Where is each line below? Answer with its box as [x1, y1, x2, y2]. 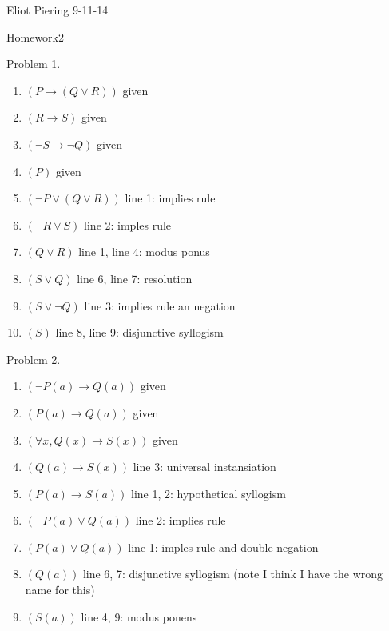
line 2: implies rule [135, 512, 226, 529]
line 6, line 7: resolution [77, 270, 193, 286]
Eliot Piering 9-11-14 [6, 2, 109, 18]
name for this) [25, 581, 95, 598]
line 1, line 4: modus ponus [78, 243, 210, 260]
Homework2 [6, 28, 64, 45]
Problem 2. [6, 350, 61, 367]
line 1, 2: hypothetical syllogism [131, 485, 286, 501]
